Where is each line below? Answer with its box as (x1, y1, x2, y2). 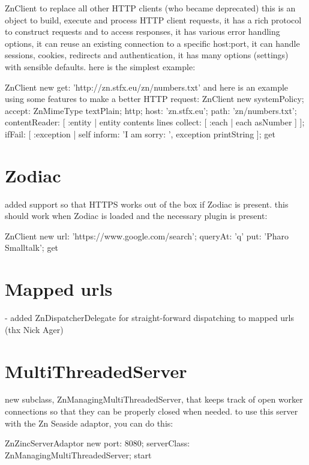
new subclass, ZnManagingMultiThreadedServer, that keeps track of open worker (5, 393, 303, 406)
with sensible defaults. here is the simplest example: (5, 60, 196, 73)
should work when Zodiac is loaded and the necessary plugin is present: (5, 209, 268, 222)
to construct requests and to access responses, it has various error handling (5, 25, 280, 38)
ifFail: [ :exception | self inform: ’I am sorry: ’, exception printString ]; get (5, 127, 275, 140)
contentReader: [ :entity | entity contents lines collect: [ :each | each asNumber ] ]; (5, 116, 305, 128)
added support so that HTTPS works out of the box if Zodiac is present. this (5, 197, 289, 210)
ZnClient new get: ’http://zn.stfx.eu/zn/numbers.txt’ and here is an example (5, 80, 289, 93)
